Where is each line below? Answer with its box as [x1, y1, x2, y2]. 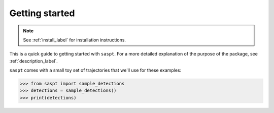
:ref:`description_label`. [9, 58, 58, 64]
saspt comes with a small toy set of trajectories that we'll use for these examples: [9, 67, 182, 73]
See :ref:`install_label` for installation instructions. [23, 37, 126, 43]
